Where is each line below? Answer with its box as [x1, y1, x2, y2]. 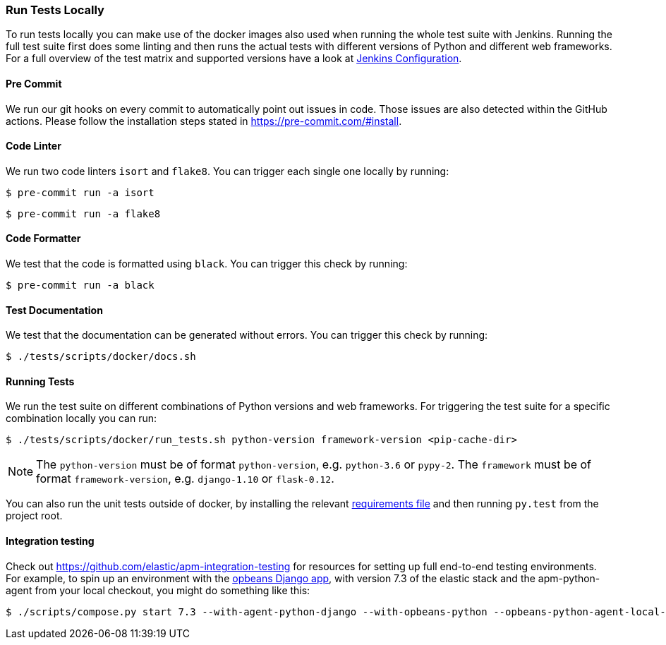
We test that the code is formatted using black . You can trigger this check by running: [6, 258, 408, 270]
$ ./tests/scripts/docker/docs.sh [6, 351, 196, 363]
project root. [6, 510, 63, 522]
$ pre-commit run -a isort [6, 186, 155, 198]
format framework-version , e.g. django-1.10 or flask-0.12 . [36, 471, 334, 486]
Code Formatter [6, 232, 81, 245]
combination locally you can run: [6, 412, 157, 425]
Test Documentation [6, 303, 103, 316]
